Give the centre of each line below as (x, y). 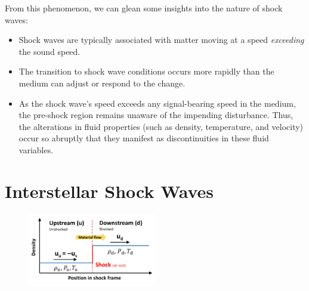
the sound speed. (50, 51)
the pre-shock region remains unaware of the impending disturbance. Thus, (156, 115)
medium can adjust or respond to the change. (102, 83)
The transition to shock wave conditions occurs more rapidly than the (146, 71)
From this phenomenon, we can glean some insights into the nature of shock (144, 8)
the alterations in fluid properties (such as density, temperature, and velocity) (161, 126)
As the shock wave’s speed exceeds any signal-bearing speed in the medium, (157, 103)
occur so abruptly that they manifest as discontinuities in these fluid (144, 138)
